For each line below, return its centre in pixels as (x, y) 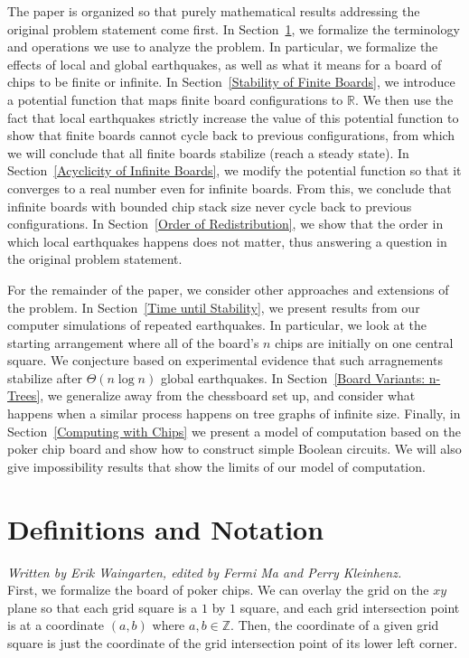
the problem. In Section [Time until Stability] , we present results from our (214, 307)
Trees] (24, 395)
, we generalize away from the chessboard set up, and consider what (228, 395)
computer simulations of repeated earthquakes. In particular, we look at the (217, 325)
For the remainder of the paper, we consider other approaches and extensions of (228, 289)
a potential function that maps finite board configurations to (175, 99)
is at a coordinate (56, 625)
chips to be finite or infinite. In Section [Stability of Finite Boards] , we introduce (231, 82)
